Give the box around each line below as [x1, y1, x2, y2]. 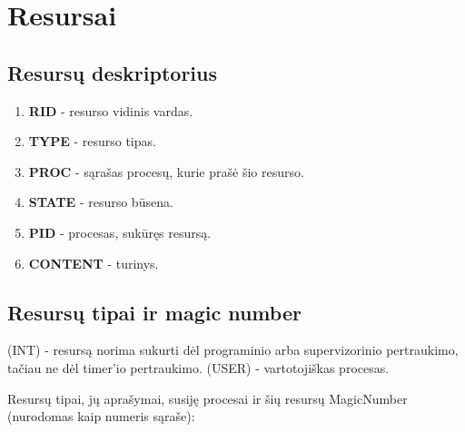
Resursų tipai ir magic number [7, 298, 302, 326]
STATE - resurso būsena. [28, 192, 173, 211]
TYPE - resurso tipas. [28, 132, 156, 151]
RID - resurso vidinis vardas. [28, 101, 193, 120]
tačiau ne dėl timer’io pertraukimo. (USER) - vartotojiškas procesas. [7, 358, 390, 377]
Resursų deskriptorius [7, 58, 217, 86]
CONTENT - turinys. [28, 253, 159, 272]
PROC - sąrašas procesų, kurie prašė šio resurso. [28, 162, 304, 181]
